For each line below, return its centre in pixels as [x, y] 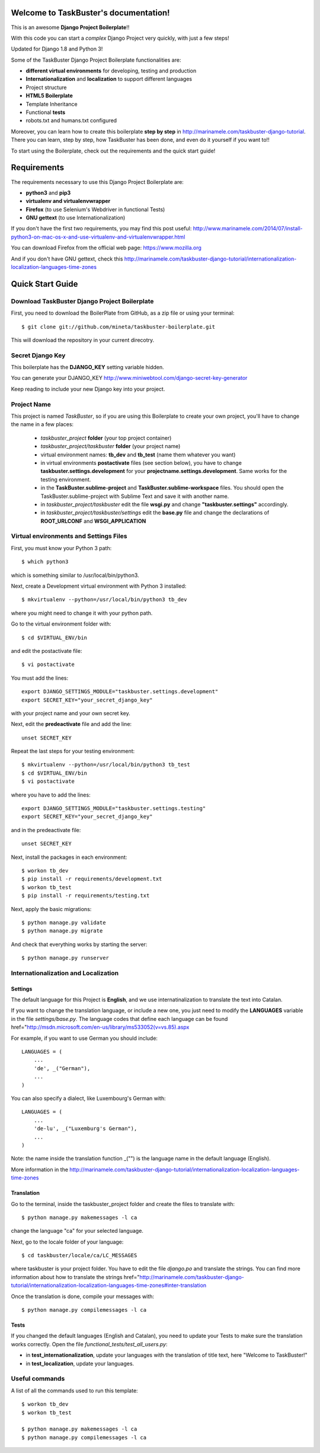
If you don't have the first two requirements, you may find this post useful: [101, 229]
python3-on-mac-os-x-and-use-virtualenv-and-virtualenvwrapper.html [98, 237]
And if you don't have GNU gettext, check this [67, 259]
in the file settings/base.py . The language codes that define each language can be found [119, 1019]
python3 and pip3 [48, 192]
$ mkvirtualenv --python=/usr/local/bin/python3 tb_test [106, 765]
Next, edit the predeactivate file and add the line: [71, 724]
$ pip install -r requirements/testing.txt [86, 896]
